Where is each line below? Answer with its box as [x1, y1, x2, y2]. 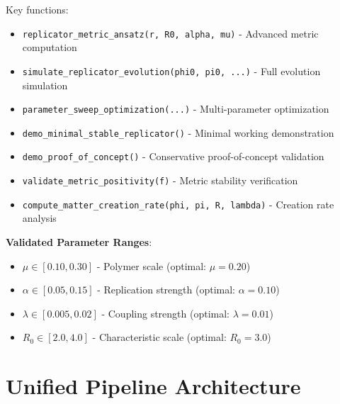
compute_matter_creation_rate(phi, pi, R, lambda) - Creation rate [22, 196, 334, 211]
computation [22, 40, 77, 55]
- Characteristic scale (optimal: [92, 330, 227, 344]
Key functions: [6, 2, 69, 16]
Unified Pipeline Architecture [6, 371, 301, 400]
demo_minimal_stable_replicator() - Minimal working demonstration [22, 125, 334, 140]
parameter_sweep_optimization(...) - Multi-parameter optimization [22, 101, 329, 116]
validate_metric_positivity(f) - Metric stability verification [22, 173, 298, 188]
